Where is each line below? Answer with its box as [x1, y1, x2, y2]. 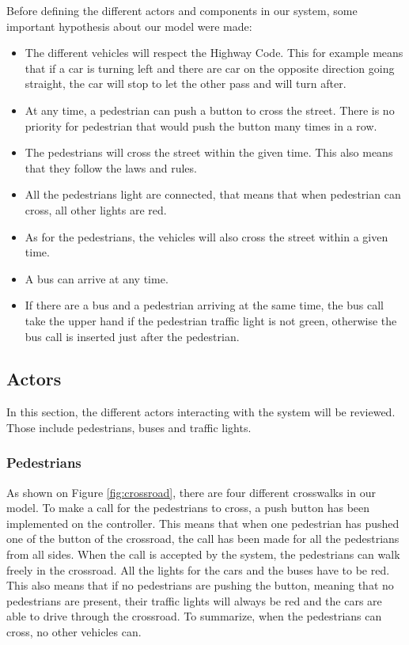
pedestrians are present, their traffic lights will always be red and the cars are [6, 592, 382, 609]
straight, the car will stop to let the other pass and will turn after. [25, 75, 347, 92]
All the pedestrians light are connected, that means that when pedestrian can [25, 186, 401, 203]
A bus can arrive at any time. [25, 270, 169, 286]
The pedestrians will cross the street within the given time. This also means [25, 144, 393, 161]
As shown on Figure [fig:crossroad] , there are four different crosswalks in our [6, 484, 376, 500]
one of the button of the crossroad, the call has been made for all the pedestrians [6, 530, 400, 547]
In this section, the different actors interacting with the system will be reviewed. [6, 404, 396, 420]
